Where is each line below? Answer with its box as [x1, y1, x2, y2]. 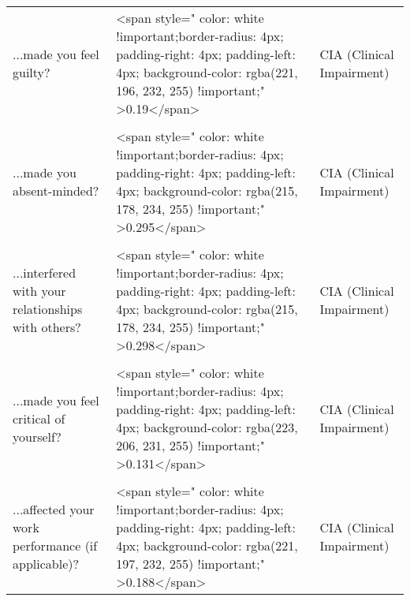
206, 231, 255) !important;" [116, 436, 265, 454]
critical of [13, 409, 65, 427]
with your [13, 282, 66, 300]
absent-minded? [13, 181, 99, 200]
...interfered [13, 263, 76, 282]
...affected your [13, 500, 95, 518]
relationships [13, 300, 83, 318]
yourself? [13, 427, 61, 446]
